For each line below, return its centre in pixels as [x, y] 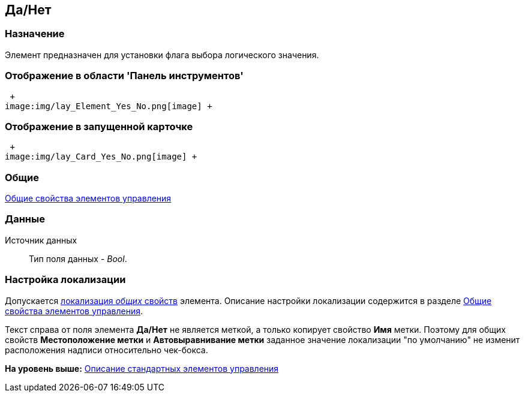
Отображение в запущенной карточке [99, 126]
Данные [25, 219]
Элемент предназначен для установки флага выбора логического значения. [162, 55]
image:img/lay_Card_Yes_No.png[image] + [101, 157]
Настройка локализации [65, 280]
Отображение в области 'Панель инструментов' [124, 76]
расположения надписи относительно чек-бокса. [106, 350]
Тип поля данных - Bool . [78, 258]
